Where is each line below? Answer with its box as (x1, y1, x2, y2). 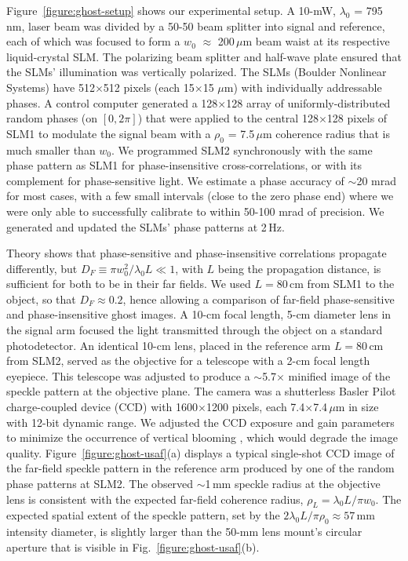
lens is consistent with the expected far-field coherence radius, (6, 490, 304, 507)
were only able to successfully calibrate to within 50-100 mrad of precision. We (6, 202, 384, 219)
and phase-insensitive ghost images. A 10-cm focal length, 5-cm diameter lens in (6, 306, 392, 322)
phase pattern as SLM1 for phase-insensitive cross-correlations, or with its (6, 157, 362, 173)
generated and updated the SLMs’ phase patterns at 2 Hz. (6, 218, 285, 235)
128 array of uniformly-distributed (226, 94, 391, 111)
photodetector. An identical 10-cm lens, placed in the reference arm (6, 337, 331, 353)
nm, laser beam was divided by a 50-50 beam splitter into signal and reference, (6, 17, 385, 34)
